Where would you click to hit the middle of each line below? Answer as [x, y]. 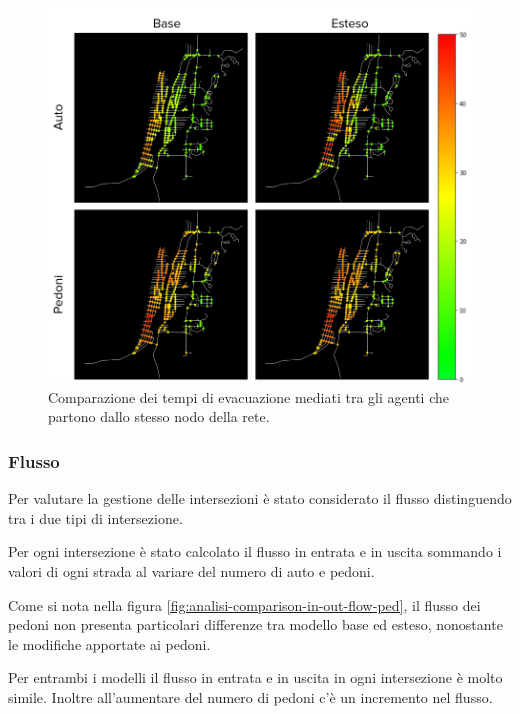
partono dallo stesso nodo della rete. [159, 416]
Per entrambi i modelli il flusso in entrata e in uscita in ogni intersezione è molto [255, 677]
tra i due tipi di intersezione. [95, 517]
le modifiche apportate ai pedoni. [109, 643]
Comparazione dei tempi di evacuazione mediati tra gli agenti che [248, 396]
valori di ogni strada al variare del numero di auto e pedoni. [191, 571]
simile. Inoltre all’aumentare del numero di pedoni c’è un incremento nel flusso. [250, 697]
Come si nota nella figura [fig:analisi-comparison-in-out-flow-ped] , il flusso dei [244, 604]
